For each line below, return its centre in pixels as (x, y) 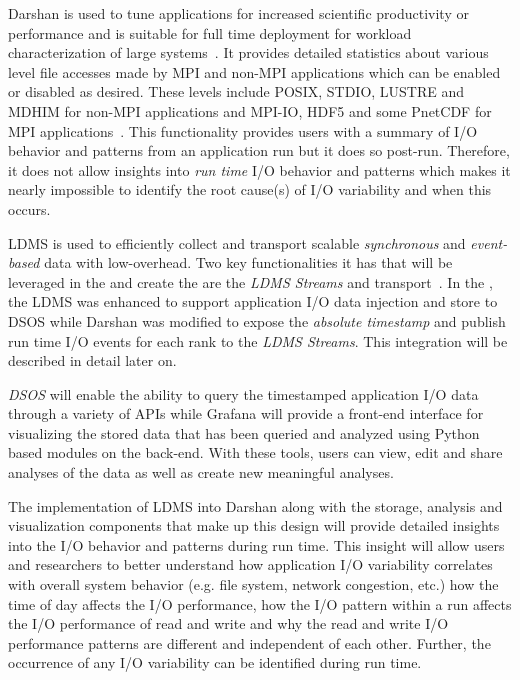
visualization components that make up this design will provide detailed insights (254, 525)
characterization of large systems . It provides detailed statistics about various (248, 52)
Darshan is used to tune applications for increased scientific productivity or (238, 13)
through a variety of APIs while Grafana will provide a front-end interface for (246, 413)
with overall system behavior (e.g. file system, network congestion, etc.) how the (253, 584)
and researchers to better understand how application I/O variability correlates (250, 564)
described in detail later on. (92, 360)
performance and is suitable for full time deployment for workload (210, 32)
